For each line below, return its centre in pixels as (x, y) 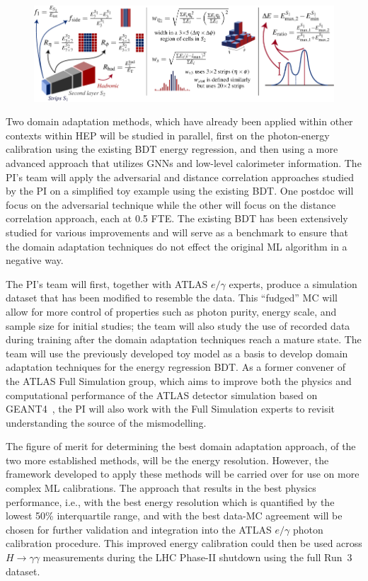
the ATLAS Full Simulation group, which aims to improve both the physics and (179, 380)
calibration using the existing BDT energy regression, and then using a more (172, 149)
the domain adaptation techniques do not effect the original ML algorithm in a (177, 246)
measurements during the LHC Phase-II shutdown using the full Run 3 (197, 557)
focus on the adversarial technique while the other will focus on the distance (171, 204)
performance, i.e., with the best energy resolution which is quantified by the (170, 501)
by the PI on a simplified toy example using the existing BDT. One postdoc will (180, 191)
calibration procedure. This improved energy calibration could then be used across (184, 543)
